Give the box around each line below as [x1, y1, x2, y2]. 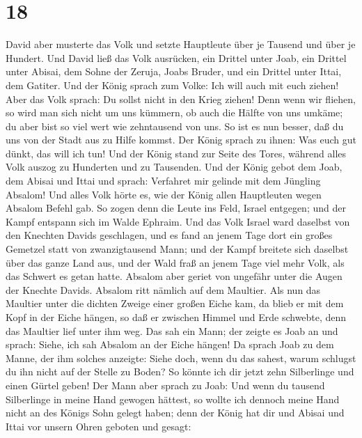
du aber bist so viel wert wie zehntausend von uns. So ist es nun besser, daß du [6, 118, 344, 133]
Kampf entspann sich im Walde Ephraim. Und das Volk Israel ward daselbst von [6, 214, 350, 228]
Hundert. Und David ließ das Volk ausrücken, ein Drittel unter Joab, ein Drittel [6, 50, 347, 65]
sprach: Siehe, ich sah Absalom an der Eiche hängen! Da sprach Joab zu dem [6, 337, 334, 352]
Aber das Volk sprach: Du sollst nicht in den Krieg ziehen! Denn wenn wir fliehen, [6, 91, 356, 106]
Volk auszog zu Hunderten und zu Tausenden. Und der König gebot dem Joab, [6, 159, 343, 174]
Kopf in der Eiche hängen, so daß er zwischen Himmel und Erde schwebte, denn [6, 310, 347, 324]
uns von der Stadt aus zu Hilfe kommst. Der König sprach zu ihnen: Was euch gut [6, 132, 356, 147]
